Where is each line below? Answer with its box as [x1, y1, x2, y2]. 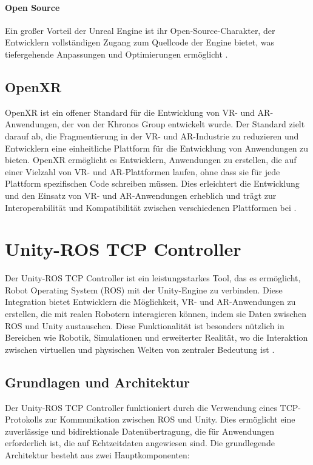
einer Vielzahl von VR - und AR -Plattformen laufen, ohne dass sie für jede [5, 165, 280, 178]
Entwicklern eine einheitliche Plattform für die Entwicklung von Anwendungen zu [5, 141, 309, 154]
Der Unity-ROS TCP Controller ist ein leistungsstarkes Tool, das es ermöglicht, [5, 272, 301, 284]
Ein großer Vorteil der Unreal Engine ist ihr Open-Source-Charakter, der [5, 24, 275, 36]
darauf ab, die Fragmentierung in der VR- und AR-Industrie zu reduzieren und [5, 129, 299, 142]
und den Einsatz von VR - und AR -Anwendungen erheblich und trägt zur [5, 189, 277, 201]
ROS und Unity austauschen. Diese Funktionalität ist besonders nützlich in [5, 319, 284, 332]
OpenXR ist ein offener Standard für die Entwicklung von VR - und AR [5, 105, 271, 118]
